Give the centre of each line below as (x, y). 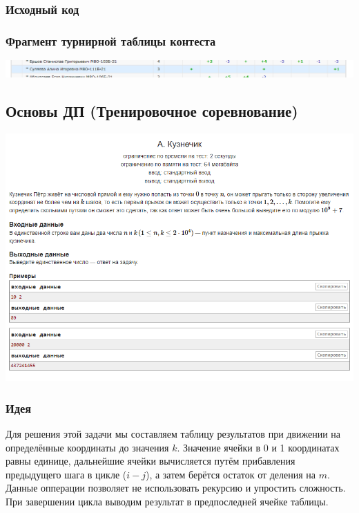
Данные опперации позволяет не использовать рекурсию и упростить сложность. (176, 488)
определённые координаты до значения (87, 447)
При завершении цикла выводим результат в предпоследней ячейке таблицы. (167, 502)
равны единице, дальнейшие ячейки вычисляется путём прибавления (151, 461)
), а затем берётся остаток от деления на (231, 474)
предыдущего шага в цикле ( (66, 474)
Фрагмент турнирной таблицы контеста (111, 40)
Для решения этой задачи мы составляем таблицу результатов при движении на (173, 434)
